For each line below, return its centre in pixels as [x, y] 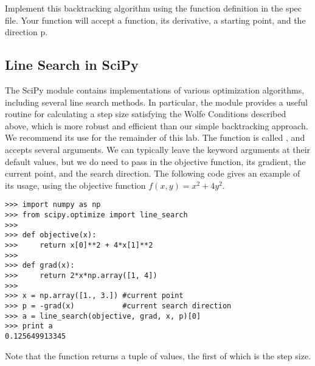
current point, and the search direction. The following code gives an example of [153, 173]
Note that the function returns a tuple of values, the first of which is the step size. [158, 355]
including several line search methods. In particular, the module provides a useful [156, 102]
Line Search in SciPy [72, 65]
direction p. [26, 32]
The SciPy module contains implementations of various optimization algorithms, [155, 90]
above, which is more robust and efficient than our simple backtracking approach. [157, 125]
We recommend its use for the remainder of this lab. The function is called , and [155, 137]
